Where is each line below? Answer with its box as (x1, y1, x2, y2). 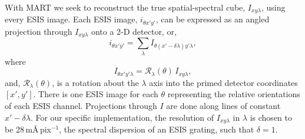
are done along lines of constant (166, 99, 281, 111)
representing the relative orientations (167, 88, 300, 100)
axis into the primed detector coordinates (149, 76, 298, 88)
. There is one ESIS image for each (33, 88, 158, 100)
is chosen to (250, 111, 292, 123)
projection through (5, 25, 72, 37)
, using (261, 1, 286, 13)
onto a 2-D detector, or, (91, 25, 177, 37)
